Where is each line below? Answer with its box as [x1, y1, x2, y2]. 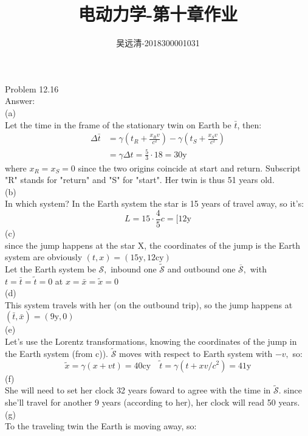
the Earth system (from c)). [5, 347, 108, 359]
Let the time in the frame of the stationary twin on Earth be [5, 118, 231, 131]
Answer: [5, 94, 35, 107]
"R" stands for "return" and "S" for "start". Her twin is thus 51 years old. [5, 173, 275, 186]
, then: [237, 118, 262, 131]
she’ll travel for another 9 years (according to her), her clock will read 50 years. [5, 395, 300, 408]
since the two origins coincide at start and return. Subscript [78, 161, 301, 174]
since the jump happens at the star [5, 238, 135, 251]
